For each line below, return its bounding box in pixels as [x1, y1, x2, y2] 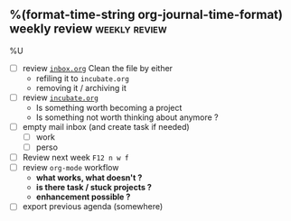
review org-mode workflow [22, 162, 119, 173]
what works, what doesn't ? [35, 172, 143, 183]
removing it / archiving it [35, 82, 127, 93]
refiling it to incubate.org [35, 72, 129, 84]
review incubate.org [22, 92, 99, 103]
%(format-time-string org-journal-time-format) [9, 7, 283, 23]
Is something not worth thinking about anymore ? [35, 112, 219, 123]
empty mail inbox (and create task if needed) [22, 121, 190, 132]
